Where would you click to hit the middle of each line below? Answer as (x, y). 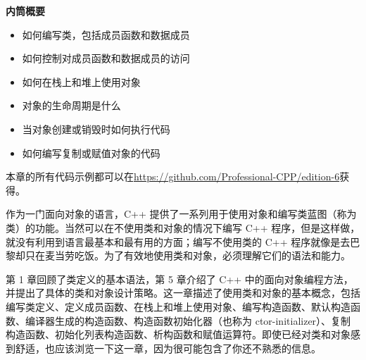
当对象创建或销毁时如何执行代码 (96, 129)
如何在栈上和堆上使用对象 (81, 81)
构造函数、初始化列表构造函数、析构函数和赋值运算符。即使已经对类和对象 (178, 334)
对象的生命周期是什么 (71, 105)
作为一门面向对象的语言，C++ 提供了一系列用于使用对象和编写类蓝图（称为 (181, 214)
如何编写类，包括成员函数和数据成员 (106, 34)
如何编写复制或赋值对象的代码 (91, 153)
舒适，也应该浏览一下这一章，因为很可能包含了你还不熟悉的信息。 (168, 348)
